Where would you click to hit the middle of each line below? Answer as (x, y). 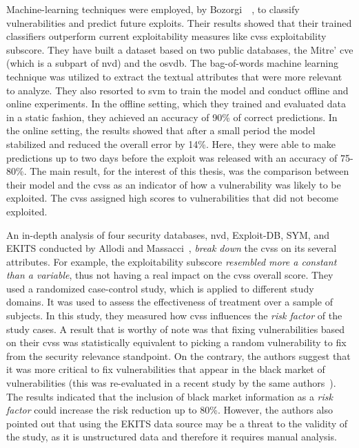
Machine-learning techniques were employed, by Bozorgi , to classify (153, 9)
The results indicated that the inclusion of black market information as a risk (170, 396)
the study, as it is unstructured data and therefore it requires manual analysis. (172, 437)
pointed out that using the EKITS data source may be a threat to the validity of (177, 423)
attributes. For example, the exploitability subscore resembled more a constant (172, 261)
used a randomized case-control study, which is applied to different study (160, 288)
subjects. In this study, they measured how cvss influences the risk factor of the (174, 316)
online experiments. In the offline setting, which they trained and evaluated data (176, 104)
